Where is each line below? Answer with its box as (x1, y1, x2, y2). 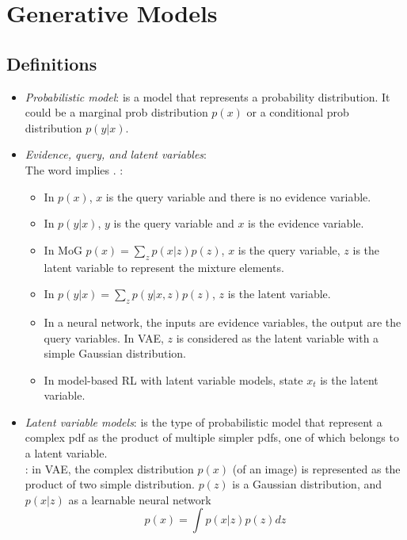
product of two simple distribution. (25, 476, 195, 492)
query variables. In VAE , (44, 329, 164, 346)
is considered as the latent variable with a (176, 329, 379, 346)
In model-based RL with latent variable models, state (44, 371, 303, 388)
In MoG (44, 241, 82, 258)
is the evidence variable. (248, 215, 364, 232)
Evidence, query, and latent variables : (25, 146, 207, 163)
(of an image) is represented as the (232, 460, 401, 477)
